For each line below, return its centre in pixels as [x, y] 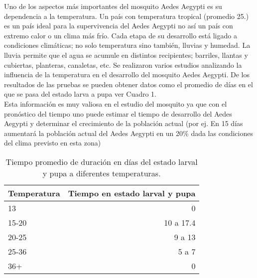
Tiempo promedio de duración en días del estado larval [102, 161]
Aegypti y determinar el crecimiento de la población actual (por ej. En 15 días [124, 123]
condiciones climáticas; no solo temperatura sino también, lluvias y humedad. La [127, 45]
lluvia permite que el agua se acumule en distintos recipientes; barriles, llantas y [126, 55]
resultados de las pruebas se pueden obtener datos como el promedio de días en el [128, 84]
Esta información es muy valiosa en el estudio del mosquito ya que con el [116, 103]
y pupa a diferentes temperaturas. [102, 173]
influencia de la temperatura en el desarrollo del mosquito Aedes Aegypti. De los [127, 74]
